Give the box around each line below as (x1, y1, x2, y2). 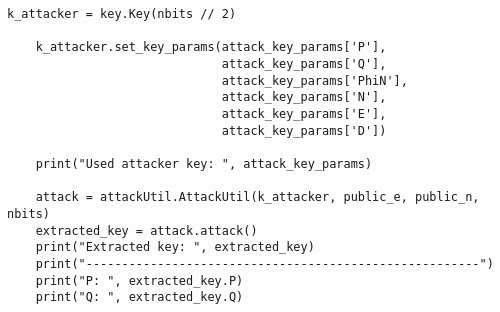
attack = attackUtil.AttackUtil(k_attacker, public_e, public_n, (35, 190, 480, 205)
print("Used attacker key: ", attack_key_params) (35, 156, 373, 171)
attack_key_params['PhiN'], (221, 73, 408, 88)
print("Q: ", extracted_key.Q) (35, 290, 244, 305)
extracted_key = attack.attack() (35, 223, 258, 238)
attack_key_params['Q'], (221, 56, 387, 71)
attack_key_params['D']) (221, 123, 387, 138)
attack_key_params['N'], (221, 90, 387, 105)
